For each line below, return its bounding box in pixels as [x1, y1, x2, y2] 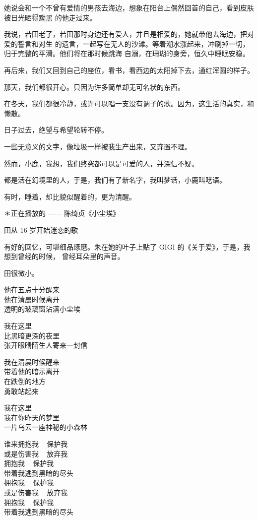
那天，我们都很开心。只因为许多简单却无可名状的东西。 [4, 81, 185, 92]
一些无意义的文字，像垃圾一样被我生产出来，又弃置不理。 [4, 141, 192, 151]
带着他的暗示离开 [4, 366, 60, 377]
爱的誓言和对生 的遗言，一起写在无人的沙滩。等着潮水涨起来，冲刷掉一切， [4, 38, 250, 49]
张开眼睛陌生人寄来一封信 [4, 340, 87, 350]
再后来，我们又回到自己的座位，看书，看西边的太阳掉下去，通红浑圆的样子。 [4, 65, 254, 75]
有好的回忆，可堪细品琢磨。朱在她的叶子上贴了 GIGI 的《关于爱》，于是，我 [4, 241, 251, 252]
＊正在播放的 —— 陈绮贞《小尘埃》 [4, 208, 120, 218]
